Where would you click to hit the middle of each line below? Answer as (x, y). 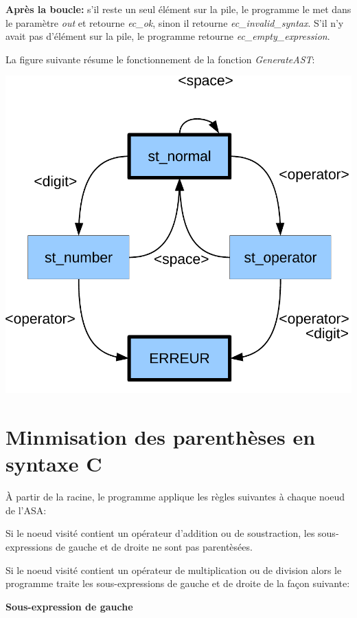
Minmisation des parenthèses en (161, 437)
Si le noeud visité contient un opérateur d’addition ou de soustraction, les (160, 533)
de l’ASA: (26, 510)
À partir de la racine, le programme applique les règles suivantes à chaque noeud (175, 497)
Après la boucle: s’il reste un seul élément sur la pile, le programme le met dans (178, 9)
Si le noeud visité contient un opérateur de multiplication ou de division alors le (174, 570)
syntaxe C (54, 464)
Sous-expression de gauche (69, 606)
